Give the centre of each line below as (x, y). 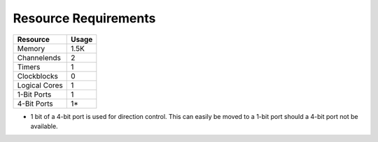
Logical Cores (40, 85)
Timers (29, 66)
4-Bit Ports (35, 104)
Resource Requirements (84, 18)
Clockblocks (38, 76)
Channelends (39, 57)
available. (44, 126)
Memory (31, 48)
